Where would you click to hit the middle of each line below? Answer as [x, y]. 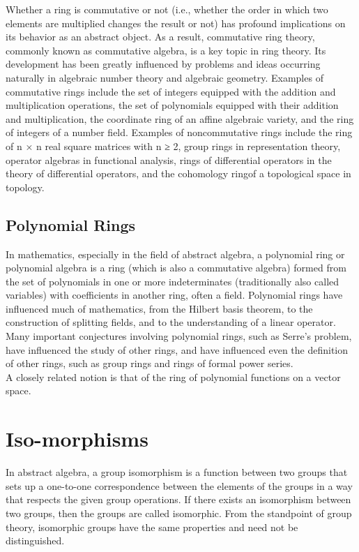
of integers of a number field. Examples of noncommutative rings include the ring [179, 132]
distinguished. [35, 540]
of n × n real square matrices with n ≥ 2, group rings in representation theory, [173, 146]
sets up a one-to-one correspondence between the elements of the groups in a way [179, 485]
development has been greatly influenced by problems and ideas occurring [163, 64]
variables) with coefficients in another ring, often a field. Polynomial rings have [174, 295]
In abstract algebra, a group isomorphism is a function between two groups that [177, 472]
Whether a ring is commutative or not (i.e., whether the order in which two [167, 9]
